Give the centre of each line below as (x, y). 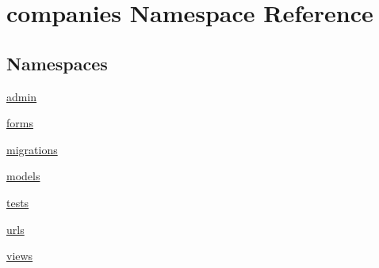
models (23, 176)
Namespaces (57, 63)
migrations (32, 149)
